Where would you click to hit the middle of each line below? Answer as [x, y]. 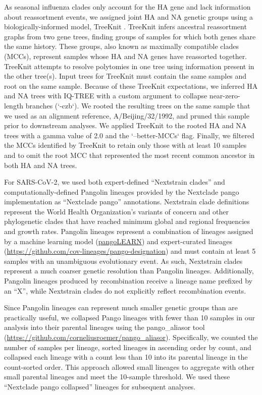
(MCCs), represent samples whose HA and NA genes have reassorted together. [126, 56]
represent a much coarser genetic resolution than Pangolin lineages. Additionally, [129, 271]
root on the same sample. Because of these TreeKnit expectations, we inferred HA [131, 86]
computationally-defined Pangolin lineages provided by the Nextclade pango [122, 191]
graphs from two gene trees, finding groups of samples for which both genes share [130, 36]
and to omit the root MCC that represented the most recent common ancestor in [129, 155]
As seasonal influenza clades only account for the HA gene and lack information [127, 7]
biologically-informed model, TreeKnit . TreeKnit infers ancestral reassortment [125, 26]
